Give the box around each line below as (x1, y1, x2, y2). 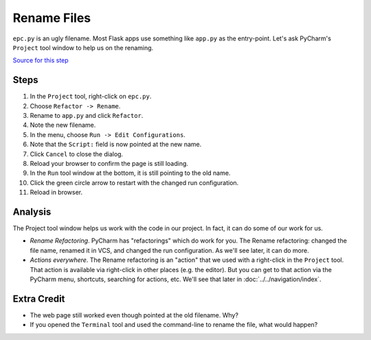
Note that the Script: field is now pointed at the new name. (30, 141, 202, 149)
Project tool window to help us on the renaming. (12, 43, 154, 51)
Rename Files (12, 10, 91, 25)
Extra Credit (12, 293, 65, 304)
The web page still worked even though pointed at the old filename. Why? (30, 311, 238, 319)
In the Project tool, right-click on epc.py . (30, 93, 152, 101)
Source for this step (12, 56, 69, 64)
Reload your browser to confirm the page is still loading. (30, 159, 189, 167)
